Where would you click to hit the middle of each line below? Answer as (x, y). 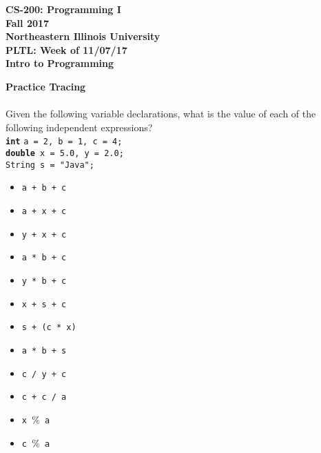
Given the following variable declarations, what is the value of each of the (161, 114)
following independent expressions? (79, 127)
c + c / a (44, 397)
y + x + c (44, 234)
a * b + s (44, 350)
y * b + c (44, 281)
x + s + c (44, 304)
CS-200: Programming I (63, 9)
